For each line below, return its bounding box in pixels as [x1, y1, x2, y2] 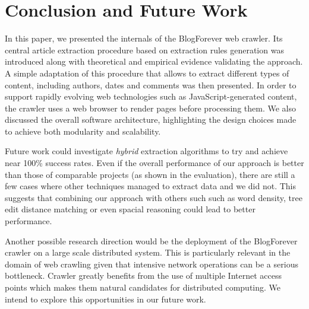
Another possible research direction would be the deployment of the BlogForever [5, 234, 298, 247]
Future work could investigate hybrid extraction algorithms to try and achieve [5, 145, 288, 157]
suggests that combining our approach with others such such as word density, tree [5, 191, 302, 203]
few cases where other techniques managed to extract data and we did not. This [5, 180, 296, 192]
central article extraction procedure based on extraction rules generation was [5, 43, 284, 56]
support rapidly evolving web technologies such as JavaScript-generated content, [5, 90, 297, 103]
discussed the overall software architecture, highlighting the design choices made [5, 113, 297, 126]
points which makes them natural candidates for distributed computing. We [5, 281, 281, 293]
